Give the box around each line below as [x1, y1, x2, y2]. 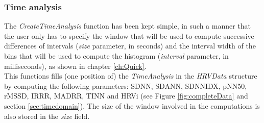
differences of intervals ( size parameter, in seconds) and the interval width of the [4, 40, 256, 51]
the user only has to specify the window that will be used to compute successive [4, 30, 254, 41]
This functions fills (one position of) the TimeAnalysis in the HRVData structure [4, 70, 257, 81]
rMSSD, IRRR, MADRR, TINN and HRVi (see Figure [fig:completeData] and [4, 90, 248, 101]
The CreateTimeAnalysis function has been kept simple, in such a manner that [4, 20, 251, 31]
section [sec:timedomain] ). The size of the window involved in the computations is [4, 100, 260, 111]
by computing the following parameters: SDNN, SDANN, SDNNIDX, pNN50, [4, 80, 247, 91]
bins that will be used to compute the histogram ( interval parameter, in [4, 51, 229, 61]
